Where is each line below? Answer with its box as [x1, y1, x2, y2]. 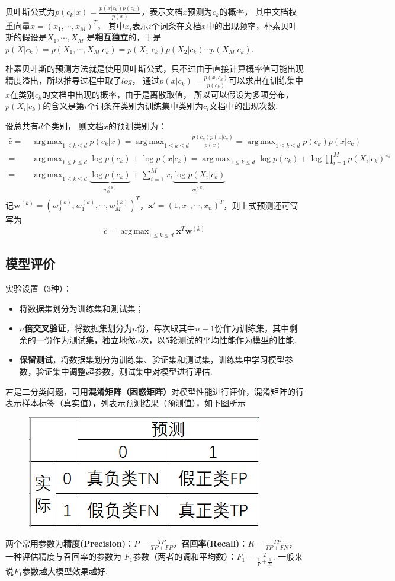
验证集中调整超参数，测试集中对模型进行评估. [36, 365, 213, 377]
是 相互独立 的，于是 [86, 31, 162, 43]
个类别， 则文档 [43, 119, 104, 132]
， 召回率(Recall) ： [173, 537, 248, 550]
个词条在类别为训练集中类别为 [86, 100, 203, 112]
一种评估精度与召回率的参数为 [5, 550, 121, 563]
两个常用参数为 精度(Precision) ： [5, 537, 134, 550]
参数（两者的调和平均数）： [133, 550, 237, 563]
